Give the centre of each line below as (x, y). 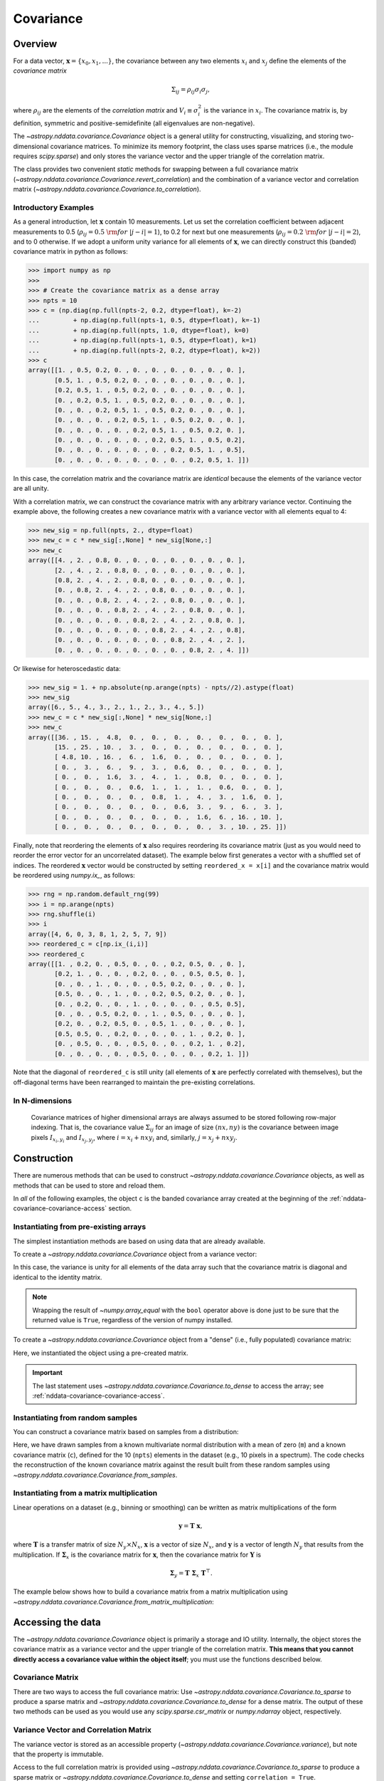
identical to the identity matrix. (58, 1277)
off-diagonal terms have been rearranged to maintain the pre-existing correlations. (134, 1082)
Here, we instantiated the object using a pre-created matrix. (101, 1353)
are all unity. (31, 489)
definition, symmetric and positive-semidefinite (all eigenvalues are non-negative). (134, 123)
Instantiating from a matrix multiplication (85, 1493)
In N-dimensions (43, 1101)
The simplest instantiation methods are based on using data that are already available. (139, 1241)
